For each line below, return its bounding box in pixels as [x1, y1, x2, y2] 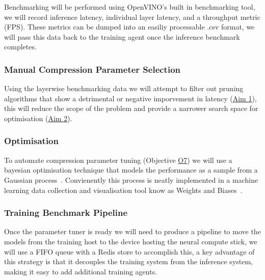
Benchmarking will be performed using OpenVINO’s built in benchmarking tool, [4, 2, 255, 12]
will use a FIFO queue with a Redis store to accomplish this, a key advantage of [4, 246, 255, 257]
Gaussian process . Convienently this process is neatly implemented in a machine [4, 174, 258, 185]
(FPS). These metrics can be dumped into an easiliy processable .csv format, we [4, 21, 255, 32]
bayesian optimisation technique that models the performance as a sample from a [4, 164, 258, 175]
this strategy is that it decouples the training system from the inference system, [4, 256, 253, 267]
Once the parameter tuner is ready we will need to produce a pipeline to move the [4, 226, 261, 237]
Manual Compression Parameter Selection [4, 63, 181, 75]
